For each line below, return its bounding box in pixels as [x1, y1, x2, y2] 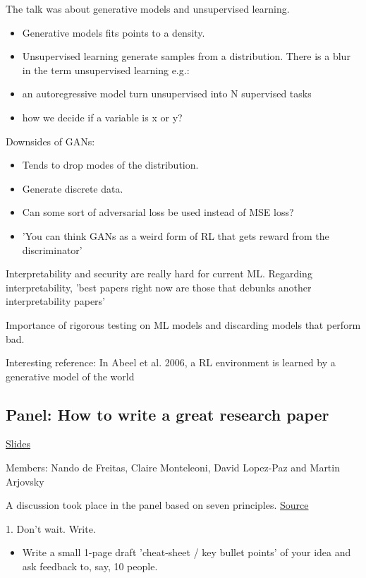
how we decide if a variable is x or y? [22, 109, 183, 124]
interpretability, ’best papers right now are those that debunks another [6, 279, 312, 294]
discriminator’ [22, 242, 83, 257]
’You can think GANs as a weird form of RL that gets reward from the [22, 228, 329, 243]
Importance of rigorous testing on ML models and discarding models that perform [6, 317, 361, 332]
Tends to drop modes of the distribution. [22, 157, 199, 172]
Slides [6, 436, 31, 451]
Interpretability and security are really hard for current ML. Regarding [6, 266, 312, 281]
